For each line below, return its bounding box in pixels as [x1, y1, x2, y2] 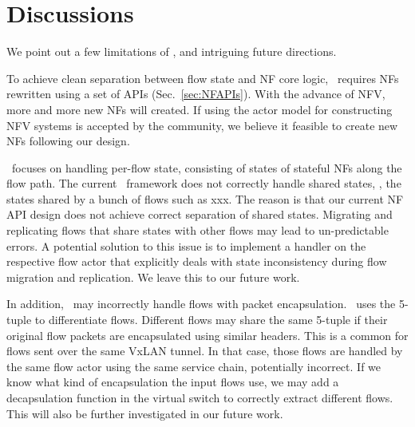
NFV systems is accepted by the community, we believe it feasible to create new [6, 117, 398, 133]
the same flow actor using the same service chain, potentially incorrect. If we [6, 358, 381, 374]
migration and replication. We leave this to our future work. [6, 268, 300, 285]
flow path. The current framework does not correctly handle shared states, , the [6, 175, 401, 192]
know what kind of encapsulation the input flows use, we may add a [6, 374, 339, 390]
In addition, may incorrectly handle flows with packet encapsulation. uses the [6, 295, 396, 312]
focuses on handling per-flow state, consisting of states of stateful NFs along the [11, 159, 402, 176]
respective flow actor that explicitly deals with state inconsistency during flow [6, 253, 387, 270]
